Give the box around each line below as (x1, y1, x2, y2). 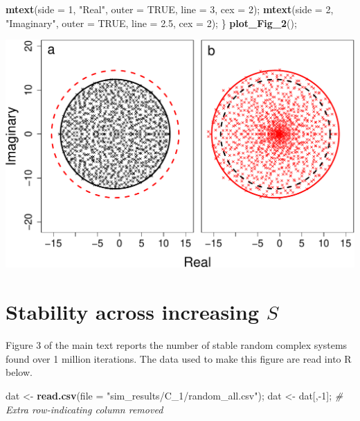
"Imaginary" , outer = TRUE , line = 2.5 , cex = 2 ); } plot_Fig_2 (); (6, 15, 297, 30)
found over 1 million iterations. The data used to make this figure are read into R (6, 351, 352, 366)
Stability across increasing (6, 298, 260, 326)
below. (6, 365, 33, 379)
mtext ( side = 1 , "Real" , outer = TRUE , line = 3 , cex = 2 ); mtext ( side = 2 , (6, 2, 334, 16)
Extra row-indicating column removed (6, 402, 163, 416)
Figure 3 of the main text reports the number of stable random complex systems (6, 338, 348, 352)
